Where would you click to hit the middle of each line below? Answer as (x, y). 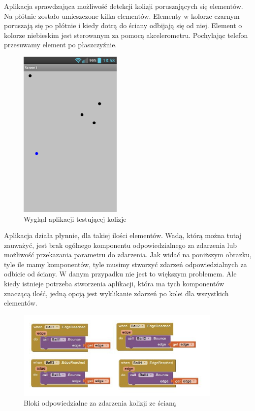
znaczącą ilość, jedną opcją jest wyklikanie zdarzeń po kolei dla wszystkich (116, 293)
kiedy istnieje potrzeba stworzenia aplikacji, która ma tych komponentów (114, 284)
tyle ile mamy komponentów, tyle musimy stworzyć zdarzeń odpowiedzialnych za (126, 264)
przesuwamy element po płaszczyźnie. (61, 45)
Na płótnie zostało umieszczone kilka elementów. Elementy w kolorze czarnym (122, 16)
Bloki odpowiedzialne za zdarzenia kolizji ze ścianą (100, 403)
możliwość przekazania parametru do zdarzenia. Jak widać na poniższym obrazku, (128, 255)
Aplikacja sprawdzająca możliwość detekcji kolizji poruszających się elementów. (124, 6)
